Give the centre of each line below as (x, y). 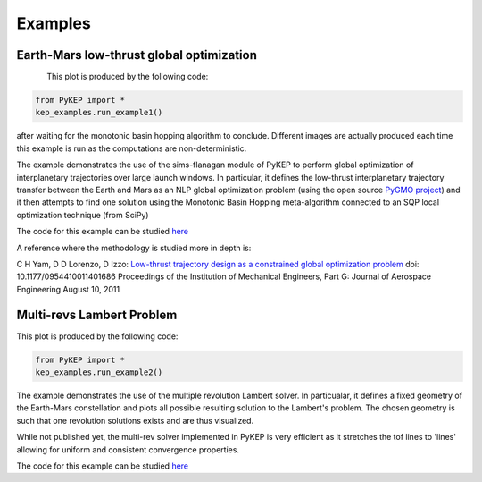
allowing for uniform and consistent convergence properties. (128, 449)
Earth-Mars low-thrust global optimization (137, 55)
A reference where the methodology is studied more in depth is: (134, 248)
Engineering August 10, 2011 (68, 289)
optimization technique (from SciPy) (83, 215)
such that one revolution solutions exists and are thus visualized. (135, 420)
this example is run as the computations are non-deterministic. (132, 148)
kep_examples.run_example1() (99, 113)
